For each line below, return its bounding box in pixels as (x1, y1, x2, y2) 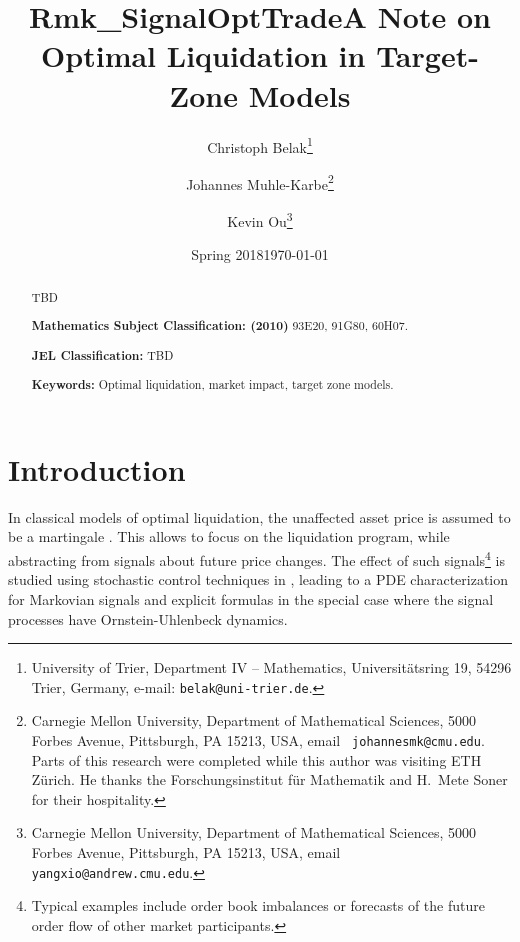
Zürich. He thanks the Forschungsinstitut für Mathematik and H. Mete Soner (31, 769, 508, 790)
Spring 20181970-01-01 (191, 244, 329, 265)
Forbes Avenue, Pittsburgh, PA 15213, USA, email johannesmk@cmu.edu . (31, 729, 485, 750)
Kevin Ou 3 (227, 208, 293, 231)
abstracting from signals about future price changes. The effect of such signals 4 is (8, 547, 505, 570)
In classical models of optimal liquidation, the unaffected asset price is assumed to (8, 506, 511, 527)
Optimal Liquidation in (41, 35, 366, 76)
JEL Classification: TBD (31, 346, 174, 364)
